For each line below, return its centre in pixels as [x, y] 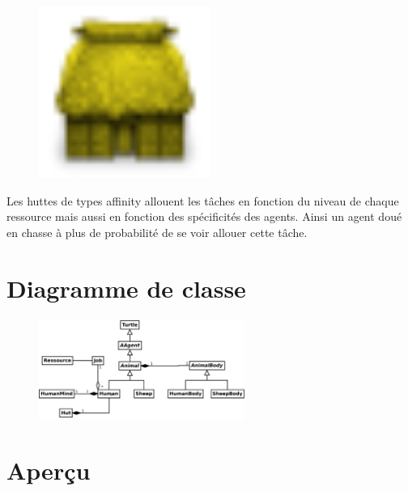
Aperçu [49, 470]
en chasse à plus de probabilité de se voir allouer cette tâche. [157, 232]
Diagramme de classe [126, 288]
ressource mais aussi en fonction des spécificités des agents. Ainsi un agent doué [204, 216]
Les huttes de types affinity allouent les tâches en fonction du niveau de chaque [203, 200]
